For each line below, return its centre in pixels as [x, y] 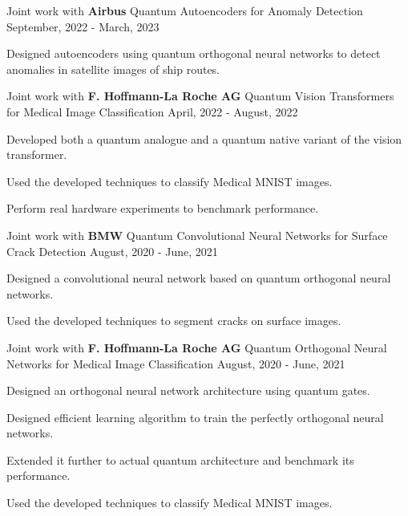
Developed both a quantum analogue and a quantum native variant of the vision [204, 138]
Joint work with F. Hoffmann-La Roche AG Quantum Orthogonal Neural [197, 347]
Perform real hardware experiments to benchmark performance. [163, 208]
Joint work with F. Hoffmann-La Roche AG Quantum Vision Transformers [200, 96]
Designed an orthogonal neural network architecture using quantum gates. [188, 390]
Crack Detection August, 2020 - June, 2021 [112, 251]
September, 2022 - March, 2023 [83, 26]
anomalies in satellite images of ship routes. [113, 69]
